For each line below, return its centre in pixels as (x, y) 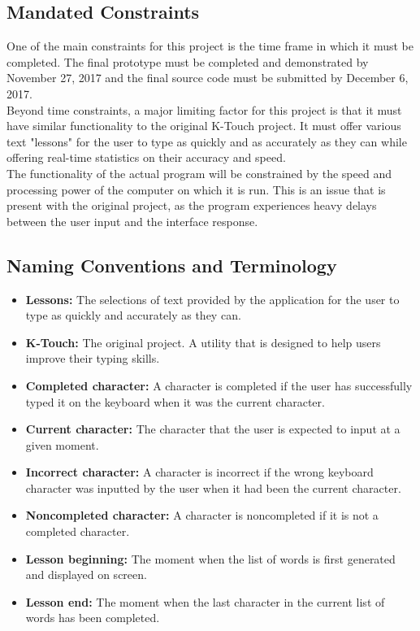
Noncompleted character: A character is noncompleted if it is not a (202, 515)
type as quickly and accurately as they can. (133, 315)
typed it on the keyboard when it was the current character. (175, 401)
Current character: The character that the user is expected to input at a (213, 429)
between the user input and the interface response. (132, 221)
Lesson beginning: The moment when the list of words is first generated (210, 558)
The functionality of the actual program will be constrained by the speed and (199, 173)
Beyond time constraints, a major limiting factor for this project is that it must (204, 109)
